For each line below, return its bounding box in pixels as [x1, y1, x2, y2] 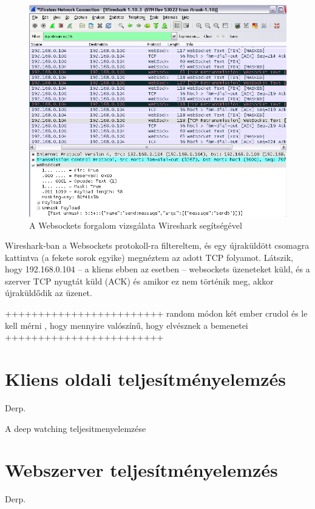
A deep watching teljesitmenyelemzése [5, 422, 146, 434]
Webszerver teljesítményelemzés [5, 457, 278, 482]
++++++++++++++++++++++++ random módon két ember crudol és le [5, 307, 308, 320]
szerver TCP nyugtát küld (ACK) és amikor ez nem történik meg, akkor [5, 274, 274, 287]
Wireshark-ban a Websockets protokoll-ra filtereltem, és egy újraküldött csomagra [5, 239, 310, 252]
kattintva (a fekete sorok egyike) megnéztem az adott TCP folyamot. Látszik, [5, 251, 293, 263]
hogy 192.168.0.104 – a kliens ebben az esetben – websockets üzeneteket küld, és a [5, 263, 310, 275]
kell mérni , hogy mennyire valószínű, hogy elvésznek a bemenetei [5, 319, 248, 331]
